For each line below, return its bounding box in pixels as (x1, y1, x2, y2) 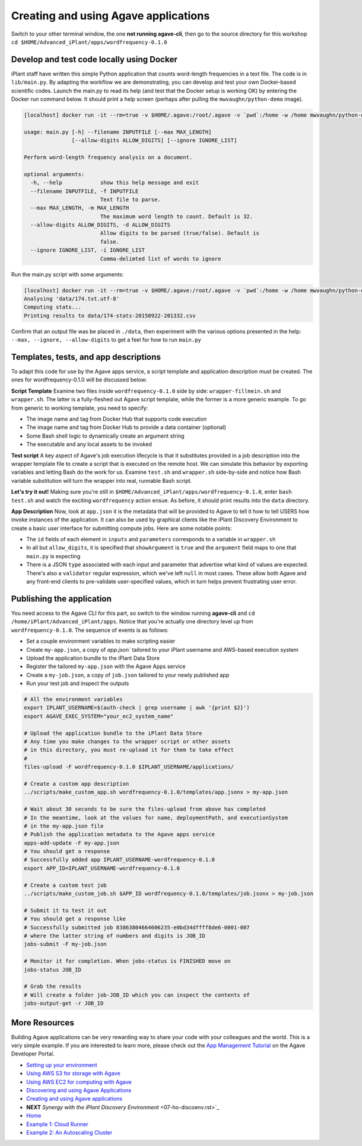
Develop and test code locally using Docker (11, 54, 178, 65)
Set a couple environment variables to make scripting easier (26, 637, 176, 645)
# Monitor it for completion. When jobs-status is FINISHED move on (24, 958, 231, 965)
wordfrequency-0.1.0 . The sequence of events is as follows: (11, 626, 169, 634)
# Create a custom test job (24, 882, 107, 888)
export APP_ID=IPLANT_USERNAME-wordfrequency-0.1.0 (24, 865, 180, 871)
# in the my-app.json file (24, 823, 104, 829)
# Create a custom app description (24, 780, 129, 787)
